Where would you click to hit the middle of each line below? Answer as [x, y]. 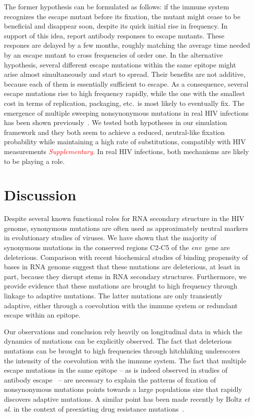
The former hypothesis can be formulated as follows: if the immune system [117, 6]
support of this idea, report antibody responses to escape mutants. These [114, 35]
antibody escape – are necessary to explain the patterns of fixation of [110, 379]
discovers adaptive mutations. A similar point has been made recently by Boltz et [127, 399]
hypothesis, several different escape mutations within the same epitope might [120, 64]
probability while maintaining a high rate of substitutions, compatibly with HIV [125, 142]
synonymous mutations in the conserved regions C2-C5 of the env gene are [117, 247]
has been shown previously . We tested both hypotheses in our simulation [115, 122]
